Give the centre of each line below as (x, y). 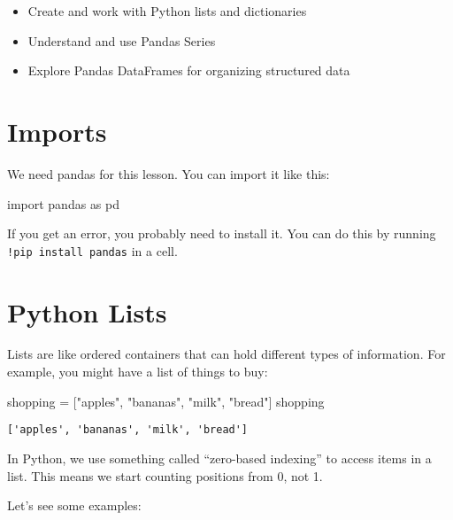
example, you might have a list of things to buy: (138, 372)
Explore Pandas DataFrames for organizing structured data (189, 70)
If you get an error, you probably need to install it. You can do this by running (222, 233)
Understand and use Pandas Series (122, 40)
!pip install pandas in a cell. (92, 250)
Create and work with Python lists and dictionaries (167, 11)
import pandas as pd (64, 203)
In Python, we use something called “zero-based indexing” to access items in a (219, 458)
